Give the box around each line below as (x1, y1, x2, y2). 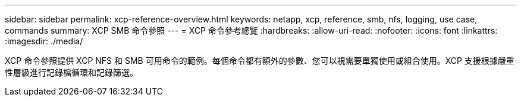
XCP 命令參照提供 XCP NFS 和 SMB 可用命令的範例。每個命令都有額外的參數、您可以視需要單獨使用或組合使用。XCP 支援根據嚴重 (5, 56, 514, 66)
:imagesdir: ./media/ (5, 36, 83, 46)
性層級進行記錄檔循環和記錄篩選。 (5, 67, 138, 77)
